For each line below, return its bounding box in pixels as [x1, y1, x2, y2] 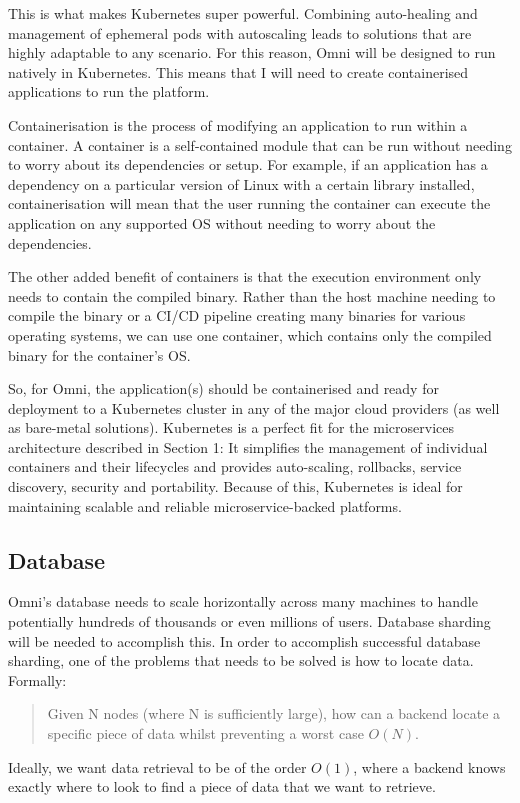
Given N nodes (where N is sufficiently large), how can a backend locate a [47, 703, 501, 724]
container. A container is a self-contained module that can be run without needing [8, 134, 512, 155]
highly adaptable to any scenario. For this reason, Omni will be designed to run [8, 42, 496, 63]
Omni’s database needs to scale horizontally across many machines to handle [8, 591, 478, 612]
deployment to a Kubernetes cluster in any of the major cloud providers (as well [8, 397, 500, 418]
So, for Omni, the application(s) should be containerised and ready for [8, 378, 439, 399]
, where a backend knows [353, 756, 506, 777]
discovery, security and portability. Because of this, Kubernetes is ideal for [8, 476, 463, 497]
